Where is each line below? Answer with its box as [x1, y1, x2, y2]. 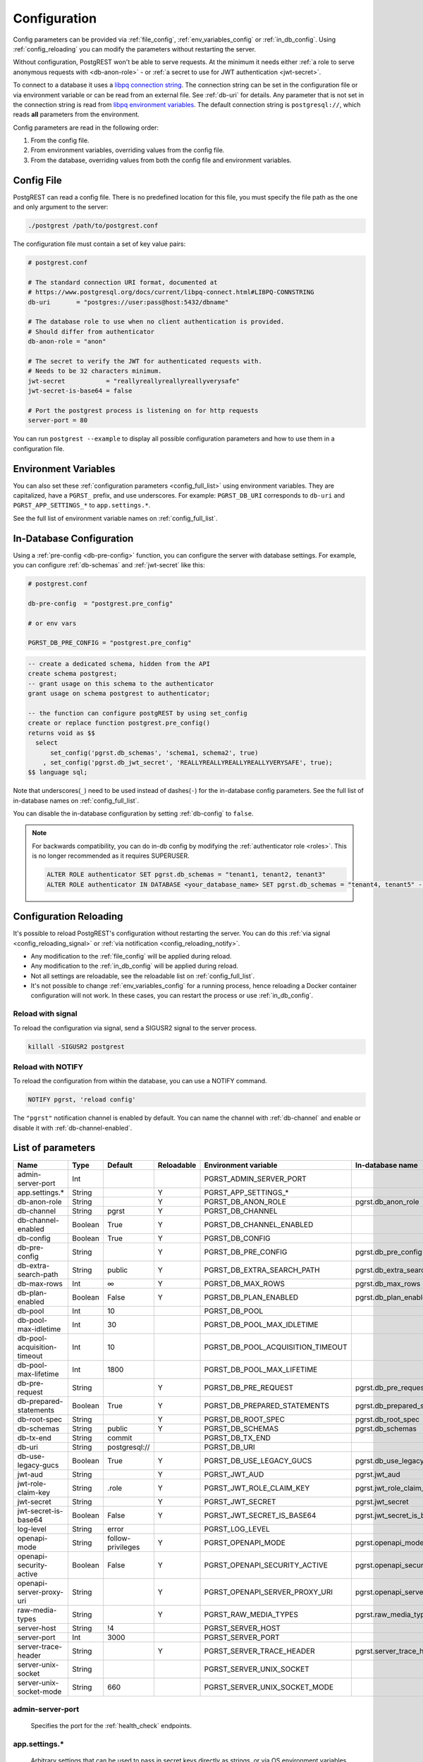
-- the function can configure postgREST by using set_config [27, 709, 247, 717]
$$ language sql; [27, 768, 88, 777]
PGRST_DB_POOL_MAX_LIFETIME [204, 1364, 318, 1374]
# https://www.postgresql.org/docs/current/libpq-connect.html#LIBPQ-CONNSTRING [27, 288, 314, 296]
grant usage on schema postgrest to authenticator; [27, 689, 211, 698]
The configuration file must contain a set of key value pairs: [13, 240, 186, 248]
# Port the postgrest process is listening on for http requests [27, 406, 259, 414]
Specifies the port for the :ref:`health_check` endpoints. [30, 1722, 192, 1730]
